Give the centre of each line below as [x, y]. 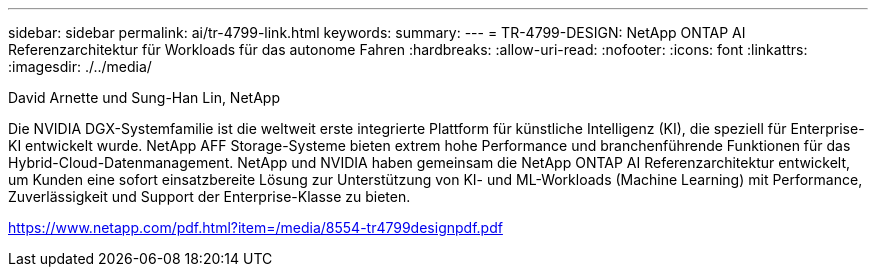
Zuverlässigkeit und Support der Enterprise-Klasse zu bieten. [209, 196]
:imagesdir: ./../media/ [80, 66]
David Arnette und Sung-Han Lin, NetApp [144, 97]
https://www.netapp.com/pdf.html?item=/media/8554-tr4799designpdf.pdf [255, 227]
